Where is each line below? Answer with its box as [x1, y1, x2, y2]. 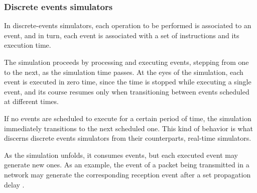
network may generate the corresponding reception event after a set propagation [4, 169, 251, 179]
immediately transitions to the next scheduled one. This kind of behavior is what [4, 123, 253, 133]
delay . [4, 179, 25, 189]
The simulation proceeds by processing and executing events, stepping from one [4, 57, 249, 67]
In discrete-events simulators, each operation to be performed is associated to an [4, 20, 251, 31]
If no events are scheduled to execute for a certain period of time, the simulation [4, 113, 251, 123]
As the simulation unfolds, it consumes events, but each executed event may [4, 149, 238, 160]
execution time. [4, 40, 51, 50]
